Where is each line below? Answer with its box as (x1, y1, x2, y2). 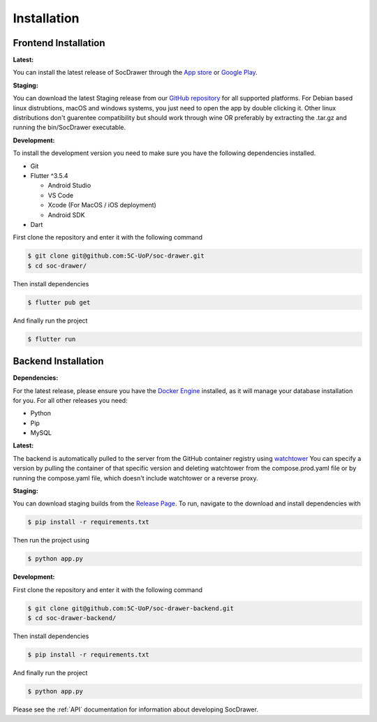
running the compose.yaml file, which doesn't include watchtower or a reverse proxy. (13, 473, 258, 482)
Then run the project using (13, 536, 90, 545)
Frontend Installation (13, 37, 105, 49)
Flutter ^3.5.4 (30, 171, 69, 179)
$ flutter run (27, 335, 76, 343)
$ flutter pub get (27, 298, 91, 307)
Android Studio (47, 182, 91, 190)
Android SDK (47, 210, 85, 219)
